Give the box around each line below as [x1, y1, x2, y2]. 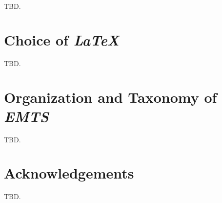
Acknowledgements [4, 163, 134, 183]
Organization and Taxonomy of [4, 87, 217, 107]
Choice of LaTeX [4, 29, 120, 50]
